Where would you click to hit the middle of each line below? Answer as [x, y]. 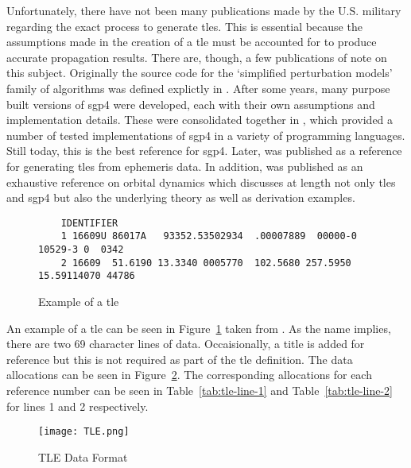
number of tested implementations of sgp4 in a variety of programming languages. [206, 135]
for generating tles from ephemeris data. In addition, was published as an [185, 166]
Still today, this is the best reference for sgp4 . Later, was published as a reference [204, 151]
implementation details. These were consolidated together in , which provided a [200, 120]
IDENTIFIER [89, 223]
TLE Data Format [83, 456]
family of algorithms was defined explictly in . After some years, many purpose [198, 88]
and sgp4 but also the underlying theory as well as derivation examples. [181, 197]
